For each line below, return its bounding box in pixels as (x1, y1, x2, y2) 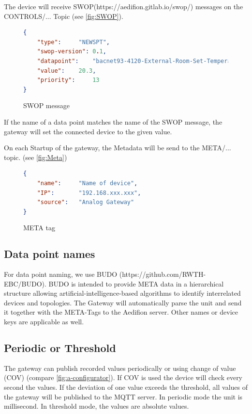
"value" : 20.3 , (37, 67, 96, 74)
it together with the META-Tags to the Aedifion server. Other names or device (4, 307, 238, 317)
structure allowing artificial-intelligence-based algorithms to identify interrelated (4, 288, 241, 298)
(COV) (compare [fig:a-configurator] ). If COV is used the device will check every (4, 372, 243, 382)
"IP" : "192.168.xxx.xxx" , (37, 189, 141, 196)
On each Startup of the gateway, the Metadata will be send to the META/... (4, 143, 231, 153)
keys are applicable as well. (4, 317, 84, 327)
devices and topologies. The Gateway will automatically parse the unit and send (4, 297, 242, 307)
